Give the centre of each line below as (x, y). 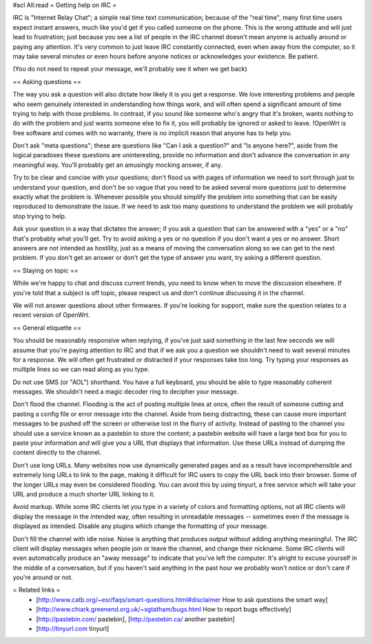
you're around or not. (43, 577)
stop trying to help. (40, 216)
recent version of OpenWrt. (51, 315)
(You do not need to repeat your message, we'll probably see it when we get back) (130, 69)
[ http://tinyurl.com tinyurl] (73, 629)
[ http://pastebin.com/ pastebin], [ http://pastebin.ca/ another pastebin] (136, 619)
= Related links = (37, 590)
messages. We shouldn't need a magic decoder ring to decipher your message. (126, 392)
